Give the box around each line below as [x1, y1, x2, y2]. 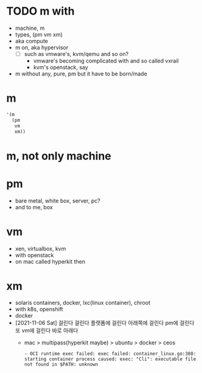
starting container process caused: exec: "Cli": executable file [24, 356, 197, 363]
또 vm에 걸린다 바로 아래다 [15, 327, 78, 334]
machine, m [15, 24, 45, 32]
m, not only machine [6, 149, 111, 162]
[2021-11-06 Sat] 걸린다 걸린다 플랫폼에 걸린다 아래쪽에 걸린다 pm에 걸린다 [15, 319, 195, 327]
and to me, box [15, 203, 53, 211]
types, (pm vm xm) [15, 30, 63, 38]
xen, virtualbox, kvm [15, 245, 66, 252]
